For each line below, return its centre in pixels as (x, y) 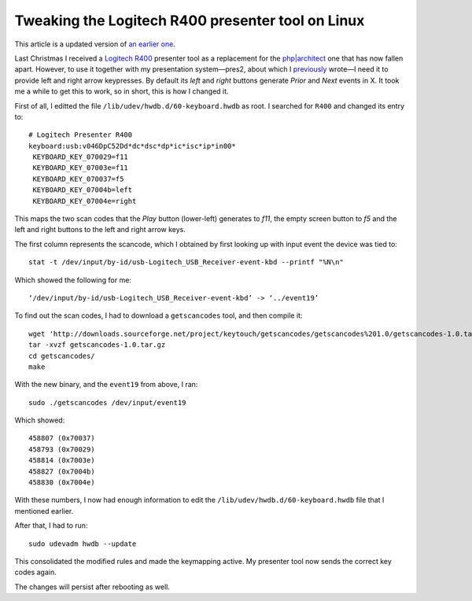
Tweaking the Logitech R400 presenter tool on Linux (190, 20)
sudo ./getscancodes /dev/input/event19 (107, 402)
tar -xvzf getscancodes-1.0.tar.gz (97, 345)
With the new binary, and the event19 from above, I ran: (106, 385)
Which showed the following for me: (73, 280)
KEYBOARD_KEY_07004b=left (83, 190)
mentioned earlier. (44, 511)
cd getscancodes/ (62, 356)
